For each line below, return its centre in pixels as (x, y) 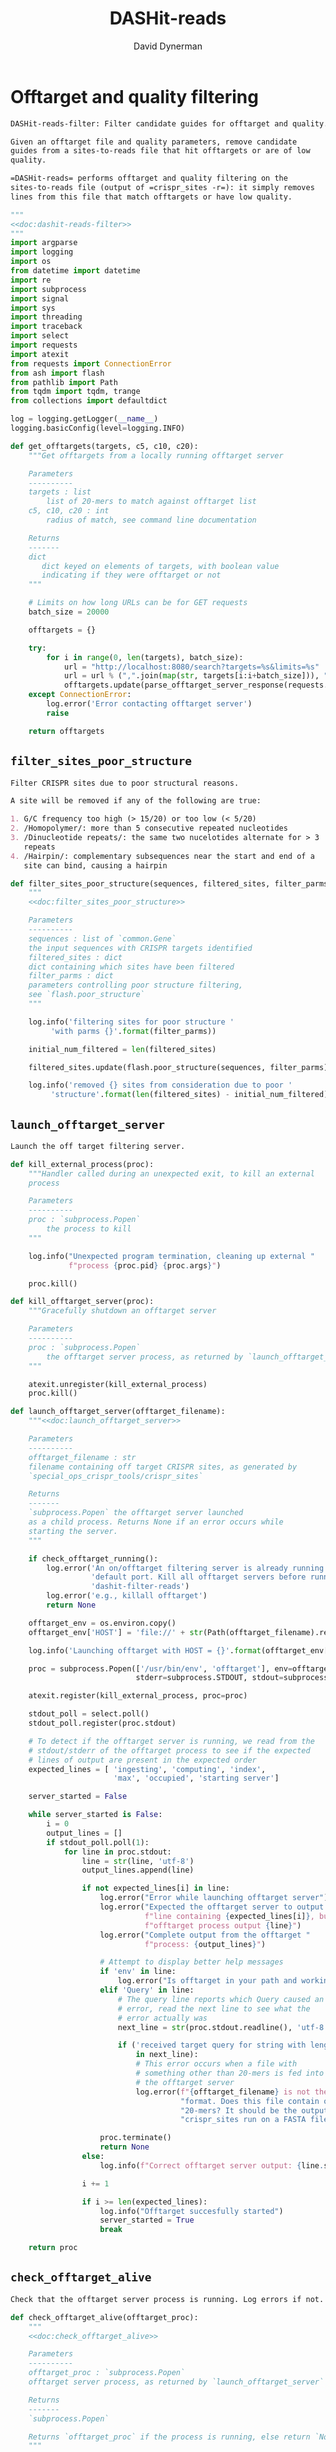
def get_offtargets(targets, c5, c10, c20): (104, 446)
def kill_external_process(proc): (82, 1164)
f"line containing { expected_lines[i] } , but (238, 1916)
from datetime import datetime (75, 271)
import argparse (44, 243)
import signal (40, 298)
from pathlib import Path (64, 382)
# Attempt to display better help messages (191, 1962)
